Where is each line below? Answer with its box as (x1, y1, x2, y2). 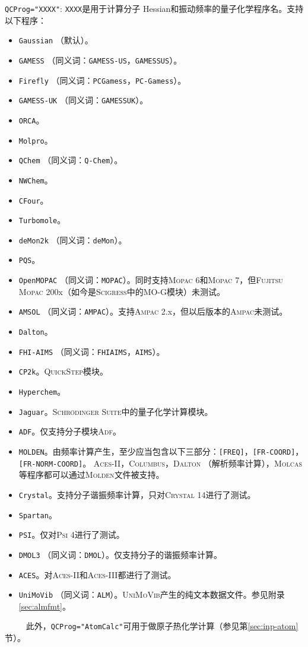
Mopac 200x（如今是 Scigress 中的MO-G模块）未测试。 (18, 285, 226, 297)
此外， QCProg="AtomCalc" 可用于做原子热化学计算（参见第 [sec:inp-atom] (26, 620, 299, 632)
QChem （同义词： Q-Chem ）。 (18, 154, 123, 166)
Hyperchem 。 (18, 385, 66, 397)
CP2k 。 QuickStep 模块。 (18, 365, 109, 378)
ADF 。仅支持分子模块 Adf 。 (18, 425, 121, 437)
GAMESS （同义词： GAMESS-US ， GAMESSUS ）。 (18, 53, 182, 66)
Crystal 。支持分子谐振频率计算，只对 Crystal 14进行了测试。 (18, 488, 256, 500)
